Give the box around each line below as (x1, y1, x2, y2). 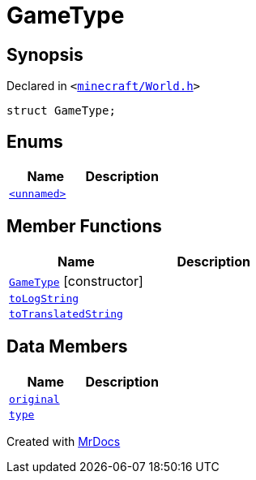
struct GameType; (6, 104, 116, 118)
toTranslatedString (9, 307, 123, 320)
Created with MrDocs (6, 434, 121, 448)
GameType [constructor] (9, 272, 143, 289)
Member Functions (6, 216, 162, 237)
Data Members (6, 336, 128, 357)
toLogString (9, 292, 79, 305)
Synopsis (6, 44, 83, 65)
